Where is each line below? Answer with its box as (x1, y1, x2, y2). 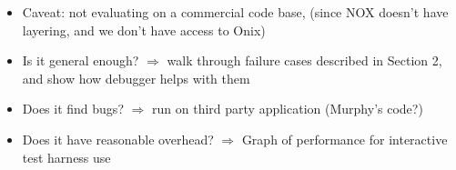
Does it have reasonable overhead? (22, 129, 214, 148)
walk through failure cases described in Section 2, (167, 51, 442, 70)
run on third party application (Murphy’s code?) (152, 99, 423, 118)
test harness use (22, 147, 111, 166)
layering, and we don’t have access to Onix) (22, 20, 266, 39)
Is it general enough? (22, 51, 139, 70)
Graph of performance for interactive (241, 129, 448, 148)
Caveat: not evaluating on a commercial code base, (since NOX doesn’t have (22, 3, 449, 21)
